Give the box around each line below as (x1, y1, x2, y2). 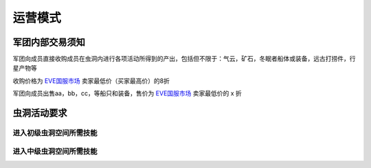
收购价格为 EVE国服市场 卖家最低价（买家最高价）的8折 (12, 76, 170, 85)
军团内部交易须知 (12, 36, 85, 48)
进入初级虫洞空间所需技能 (12, 128, 98, 138)
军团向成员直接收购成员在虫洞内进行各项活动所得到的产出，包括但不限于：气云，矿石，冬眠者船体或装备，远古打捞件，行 (12, 55, 356, 63)
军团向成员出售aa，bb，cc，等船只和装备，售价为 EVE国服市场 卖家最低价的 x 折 (12, 89, 242, 97)
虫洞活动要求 (12, 107, 67, 119)
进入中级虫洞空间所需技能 (12, 146, 98, 156)
